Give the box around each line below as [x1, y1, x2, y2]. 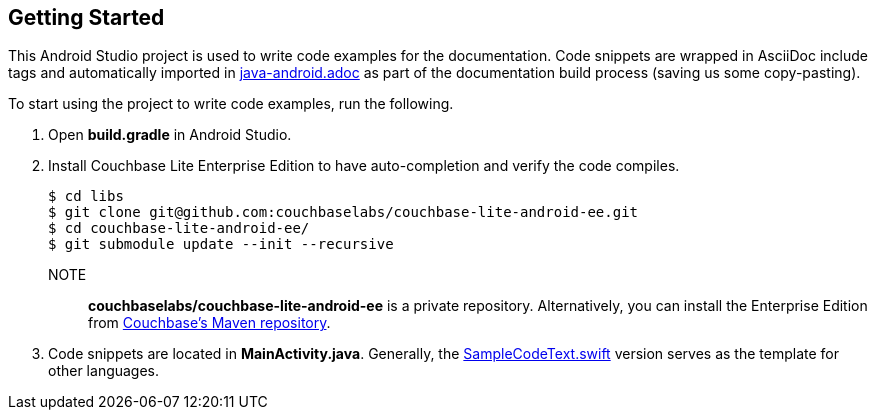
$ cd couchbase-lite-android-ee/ [48, 220, 310, 237]
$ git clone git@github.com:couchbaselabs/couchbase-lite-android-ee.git [48, 204, 639, 221]
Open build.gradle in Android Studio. [48, 126, 292, 144]
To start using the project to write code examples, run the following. [8, 95, 454, 113]
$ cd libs [48, 188, 124, 205]
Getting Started [8, 5, 165, 30]
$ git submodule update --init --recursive [48, 236, 394, 253]
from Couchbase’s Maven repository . [88, 314, 331, 332]
